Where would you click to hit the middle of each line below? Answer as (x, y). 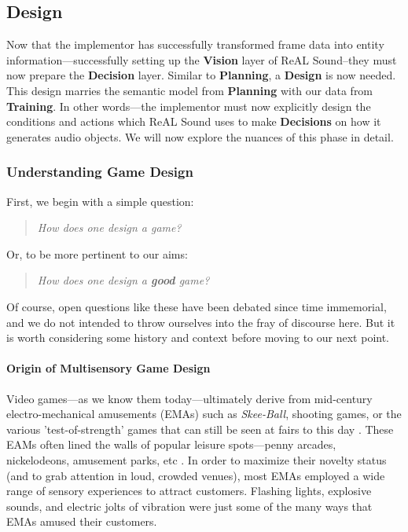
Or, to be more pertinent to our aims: (97, 253)
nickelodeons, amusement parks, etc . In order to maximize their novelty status (197, 459)
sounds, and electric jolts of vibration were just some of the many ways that (189, 506)
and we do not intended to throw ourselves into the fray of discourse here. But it (201, 322)
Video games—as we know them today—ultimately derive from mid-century (189, 398)
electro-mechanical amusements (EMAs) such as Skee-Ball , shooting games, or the (204, 414)
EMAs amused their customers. (82, 521)
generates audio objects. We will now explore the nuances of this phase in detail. (200, 136)
